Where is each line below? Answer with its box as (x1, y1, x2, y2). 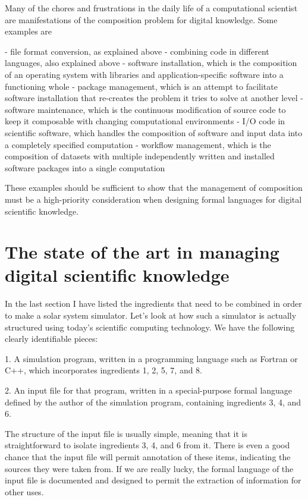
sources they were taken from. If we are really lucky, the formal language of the (5, 462, 294, 474)
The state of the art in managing (5, 240, 279, 264)
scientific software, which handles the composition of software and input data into (5, 126, 303, 139)
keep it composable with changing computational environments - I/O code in (5, 115, 285, 127)
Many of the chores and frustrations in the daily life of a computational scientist (5, 2, 298, 14)
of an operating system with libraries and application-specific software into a (5, 68, 284, 80)
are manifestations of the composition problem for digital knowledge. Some (5, 13, 278, 26)
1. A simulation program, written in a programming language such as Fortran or (5, 352, 298, 364)
